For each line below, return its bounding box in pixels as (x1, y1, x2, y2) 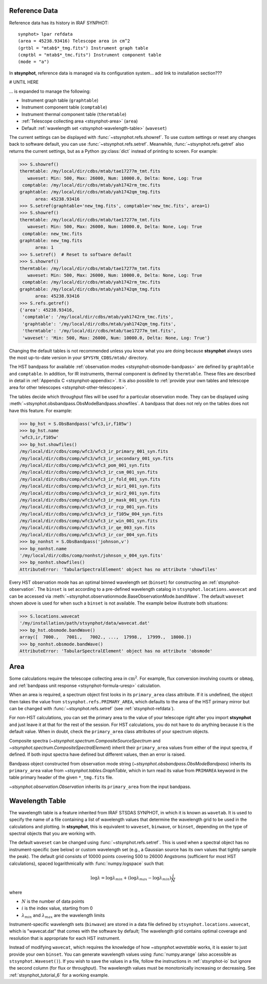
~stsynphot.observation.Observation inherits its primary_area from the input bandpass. (9, 784, 191, 790)
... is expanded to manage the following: (9, 88, 91, 94)
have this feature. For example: (9, 407, 73, 414)
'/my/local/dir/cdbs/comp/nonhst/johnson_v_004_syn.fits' (19, 553, 163, 558)
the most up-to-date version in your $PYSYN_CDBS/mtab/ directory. (9, 355, 148, 361)
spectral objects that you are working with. (9, 830, 96, 836)
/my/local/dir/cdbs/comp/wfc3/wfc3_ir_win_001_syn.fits (19, 518, 158, 524)
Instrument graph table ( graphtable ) (21, 97, 99, 104)
